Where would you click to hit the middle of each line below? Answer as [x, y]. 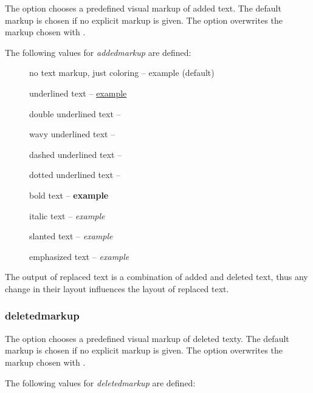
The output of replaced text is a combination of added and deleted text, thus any [156, 277]
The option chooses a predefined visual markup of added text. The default [143, 8]
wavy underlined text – [72, 134]
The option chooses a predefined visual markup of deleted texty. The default [147, 338]
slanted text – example [71, 236]
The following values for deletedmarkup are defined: [100, 382]
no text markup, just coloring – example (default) [122, 73]
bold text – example [69, 195]
